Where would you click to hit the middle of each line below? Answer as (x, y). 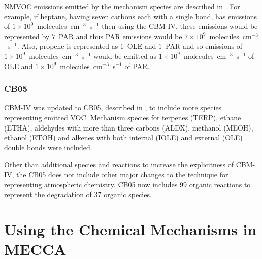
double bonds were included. (48, 147)
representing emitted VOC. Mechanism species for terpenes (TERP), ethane (123, 117)
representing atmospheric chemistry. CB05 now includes (91, 184)
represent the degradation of (48, 194)
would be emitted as (125, 56)
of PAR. (137, 66)
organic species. (128, 194)
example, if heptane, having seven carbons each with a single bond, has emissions (130, 16)
